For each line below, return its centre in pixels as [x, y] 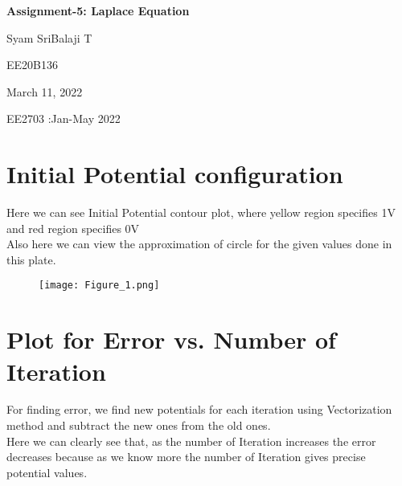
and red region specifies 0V [73, 228]
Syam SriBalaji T [49, 37]
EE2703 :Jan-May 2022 [64, 118]
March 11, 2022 [45, 91]
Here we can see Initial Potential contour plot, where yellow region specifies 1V [201, 212]
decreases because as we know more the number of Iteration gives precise [186, 457]
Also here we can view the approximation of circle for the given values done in [199, 244]
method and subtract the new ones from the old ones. [139, 425]
